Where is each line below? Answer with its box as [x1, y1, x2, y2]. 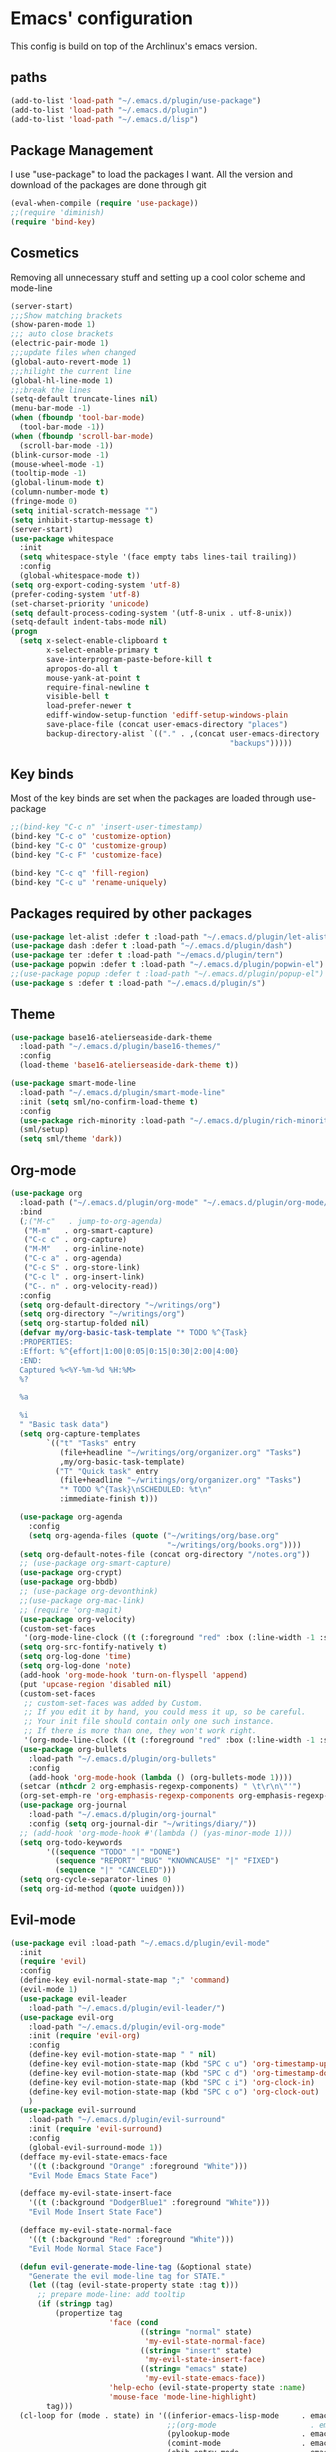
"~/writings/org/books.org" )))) [166, 1540, 302, 1550]
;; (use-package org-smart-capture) [19, 1558, 172, 1569]
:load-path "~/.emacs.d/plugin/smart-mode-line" [19, 1087, 226, 1097]
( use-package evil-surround [19, 2105, 137, 2116]
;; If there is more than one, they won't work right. [23, 1726, 257, 1736]
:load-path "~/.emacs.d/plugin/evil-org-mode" [28, 2022, 226, 2032]
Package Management [10, 142, 154, 159]
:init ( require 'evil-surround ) [28, 2124, 163, 2134]
